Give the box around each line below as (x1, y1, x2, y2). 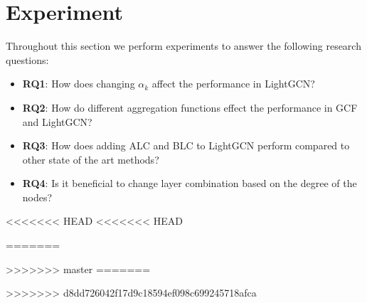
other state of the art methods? (22, 151, 159, 166)
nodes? (22, 189, 53, 204)
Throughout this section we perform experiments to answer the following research (6, 38, 361, 53)
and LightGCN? (22, 114, 92, 129)
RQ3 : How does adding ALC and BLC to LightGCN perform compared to (22, 138, 350, 153)
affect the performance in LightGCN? (151, 76, 315, 91)
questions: (6, 52, 49, 67)
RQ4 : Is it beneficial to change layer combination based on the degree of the (22, 176, 357, 191)
